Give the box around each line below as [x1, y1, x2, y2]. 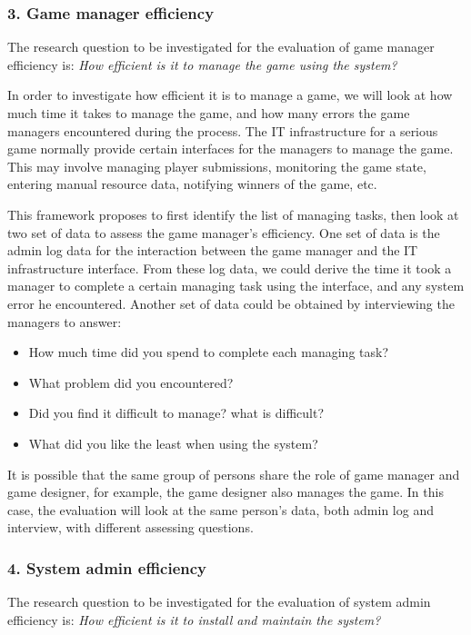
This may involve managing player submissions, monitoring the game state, [7, 156, 426, 175]
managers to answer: [7, 312, 122, 331]
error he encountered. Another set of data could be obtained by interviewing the [7, 293, 455, 313]
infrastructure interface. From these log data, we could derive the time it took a [7, 258, 452, 277]
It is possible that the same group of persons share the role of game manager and [7, 464, 460, 483]
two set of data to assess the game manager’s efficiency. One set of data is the [7, 223, 440, 242]
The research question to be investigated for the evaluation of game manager [7, 37, 435, 56]
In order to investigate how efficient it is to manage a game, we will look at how [7, 85, 453, 104]
